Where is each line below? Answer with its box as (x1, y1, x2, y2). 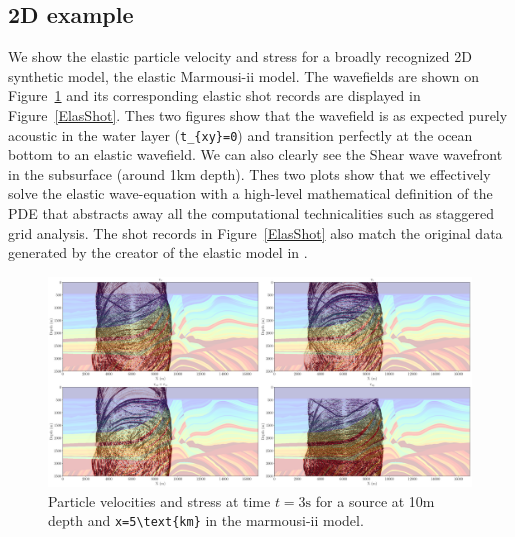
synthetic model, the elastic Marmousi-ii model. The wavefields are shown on (8, 65, 479, 86)
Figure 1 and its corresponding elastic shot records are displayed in (8, 85, 421, 106)
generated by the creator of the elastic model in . (8, 242, 308, 263)
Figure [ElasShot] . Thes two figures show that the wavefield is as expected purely (8, 104, 508, 125)
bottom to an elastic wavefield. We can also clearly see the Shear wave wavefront (8, 144, 503, 165)
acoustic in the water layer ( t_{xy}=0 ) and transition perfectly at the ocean (8, 124, 473, 145)
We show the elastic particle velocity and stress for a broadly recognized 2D (8, 46, 472, 67)
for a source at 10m (315, 490, 435, 511)
